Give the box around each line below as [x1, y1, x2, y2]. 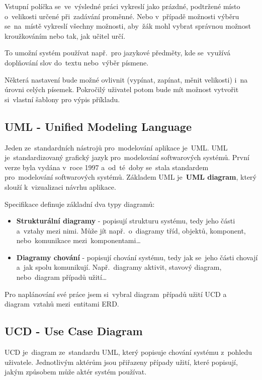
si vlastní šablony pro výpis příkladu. [5, 94, 120, 104]
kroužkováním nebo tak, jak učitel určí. [5, 30, 126, 41]
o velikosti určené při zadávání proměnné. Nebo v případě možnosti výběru [5, 11, 239, 21]
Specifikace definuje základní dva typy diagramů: [5, 198, 155, 209]
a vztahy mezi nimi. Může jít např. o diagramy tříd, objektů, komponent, [16, 225, 246, 236]
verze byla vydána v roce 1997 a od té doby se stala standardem [5, 162, 209, 172]
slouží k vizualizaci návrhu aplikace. [5, 181, 116, 192]
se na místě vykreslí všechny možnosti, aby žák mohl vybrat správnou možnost [5, 21, 251, 31]
